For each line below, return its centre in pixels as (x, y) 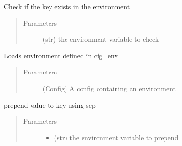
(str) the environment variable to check (101, 39)
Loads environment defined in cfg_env (61, 55)
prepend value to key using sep (50, 104)
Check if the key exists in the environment (67, 6)
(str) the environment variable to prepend (116, 137)
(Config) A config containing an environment (109, 88)
